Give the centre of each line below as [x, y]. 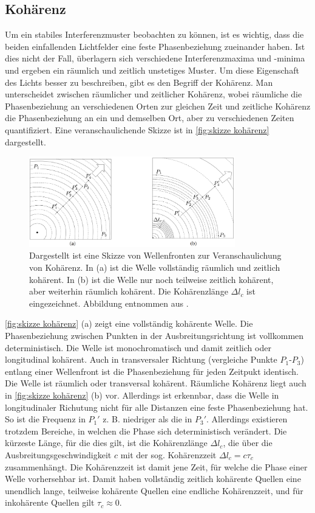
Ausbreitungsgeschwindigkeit [58, 454]
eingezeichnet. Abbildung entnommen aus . [109, 303]
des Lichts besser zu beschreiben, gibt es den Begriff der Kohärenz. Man [139, 82]
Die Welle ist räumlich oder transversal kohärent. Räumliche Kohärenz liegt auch [156, 383]
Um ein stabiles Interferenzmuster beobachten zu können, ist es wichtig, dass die [154, 34]
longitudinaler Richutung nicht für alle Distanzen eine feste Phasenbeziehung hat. [157, 407]
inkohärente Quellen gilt [50, 502]
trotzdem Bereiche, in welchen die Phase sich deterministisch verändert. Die [146, 431]
